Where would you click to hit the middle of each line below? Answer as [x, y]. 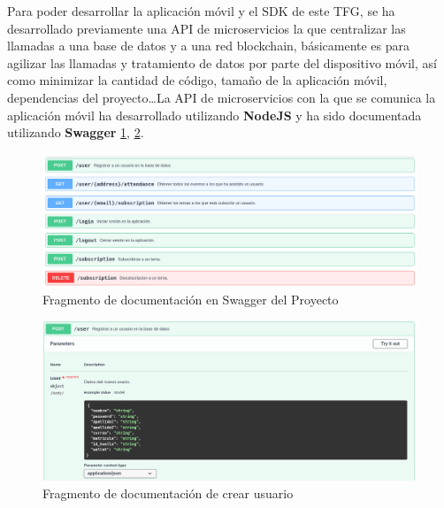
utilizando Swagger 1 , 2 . [76, 132]
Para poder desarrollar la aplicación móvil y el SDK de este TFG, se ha [201, 11]
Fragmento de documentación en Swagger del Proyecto [191, 300]
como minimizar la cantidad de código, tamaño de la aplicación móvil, [197, 80]
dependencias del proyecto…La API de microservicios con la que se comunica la [222, 97]
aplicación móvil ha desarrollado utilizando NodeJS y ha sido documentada [214, 115]
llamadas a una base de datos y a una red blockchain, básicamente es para [209, 46]
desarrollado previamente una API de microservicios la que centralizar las [207, 28]
